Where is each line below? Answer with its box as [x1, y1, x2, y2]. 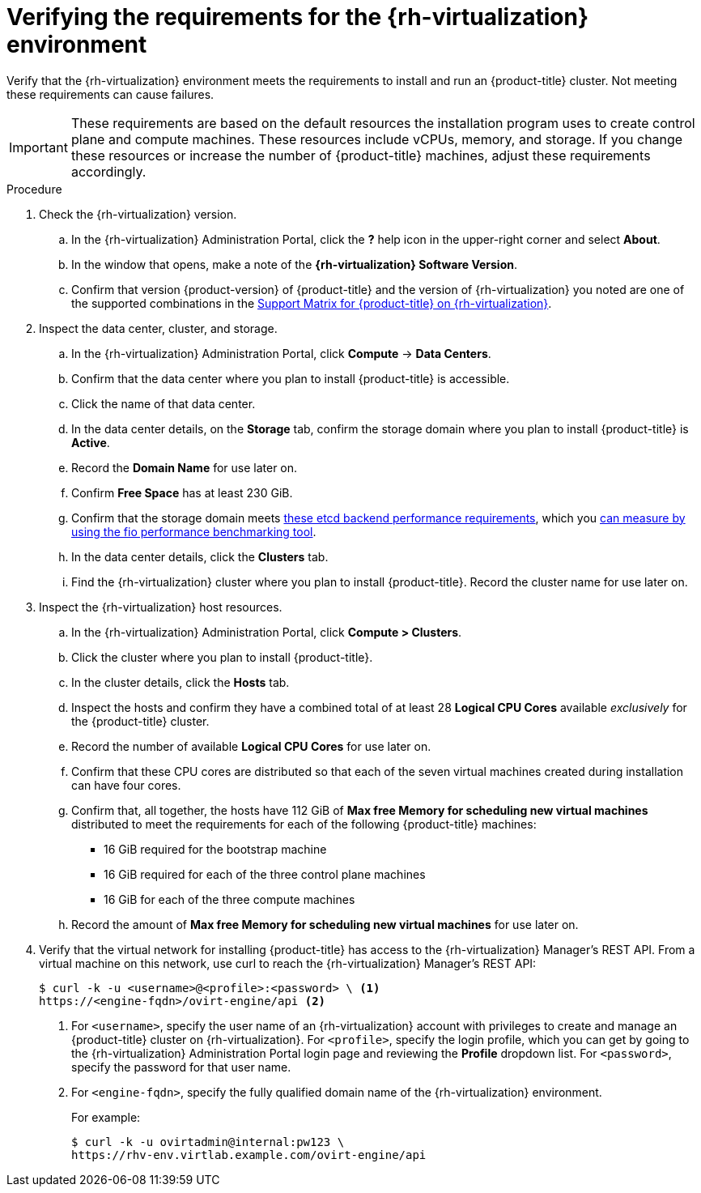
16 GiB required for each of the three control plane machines [104, 867, 426, 881]
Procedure [6, 181, 62, 196]
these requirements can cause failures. [6, 87, 215, 101]
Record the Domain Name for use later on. [71, 460, 298, 475]
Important [9, 138, 68, 156]
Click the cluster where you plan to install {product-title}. [71, 650, 373, 664]
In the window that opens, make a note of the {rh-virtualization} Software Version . [71, 257, 518, 271]
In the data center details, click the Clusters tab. [71, 549, 329, 564]
